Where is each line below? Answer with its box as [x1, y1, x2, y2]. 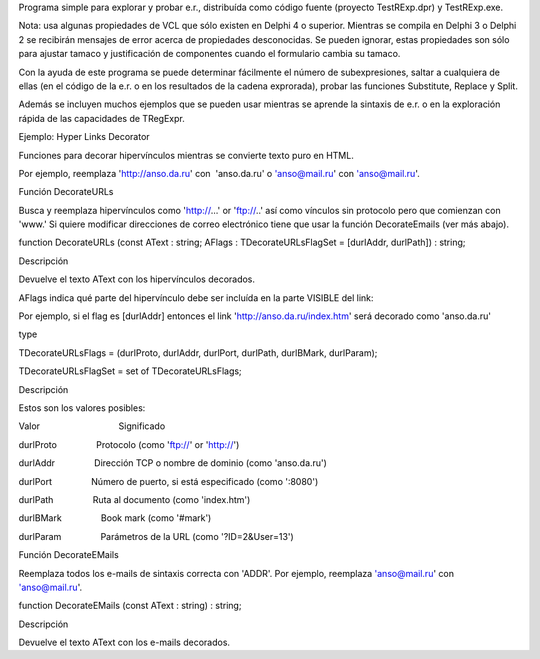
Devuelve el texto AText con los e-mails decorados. [18, 636, 230, 649]
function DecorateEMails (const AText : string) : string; [18, 600, 242, 612]
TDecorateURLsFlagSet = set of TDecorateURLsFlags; [18, 365, 242, 377]
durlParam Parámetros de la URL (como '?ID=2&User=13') [18, 530, 294, 542]
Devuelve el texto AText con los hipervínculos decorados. [18, 273, 255, 285]
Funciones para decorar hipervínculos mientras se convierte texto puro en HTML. [18, 149, 354, 161]
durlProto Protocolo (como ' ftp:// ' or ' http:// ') [18, 438, 240, 450]
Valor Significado [18, 420, 166, 432]
